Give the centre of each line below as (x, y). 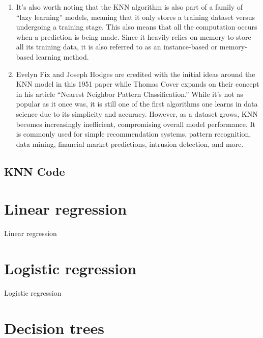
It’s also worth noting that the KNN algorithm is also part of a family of (129, 7)
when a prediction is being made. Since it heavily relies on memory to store (134, 36)
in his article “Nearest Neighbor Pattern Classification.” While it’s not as (129, 94)
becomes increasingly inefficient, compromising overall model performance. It (136, 124)
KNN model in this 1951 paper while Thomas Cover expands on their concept (138, 84)
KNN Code (35, 171)
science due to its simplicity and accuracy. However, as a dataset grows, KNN (137, 113)
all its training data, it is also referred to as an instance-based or (117, 47)
